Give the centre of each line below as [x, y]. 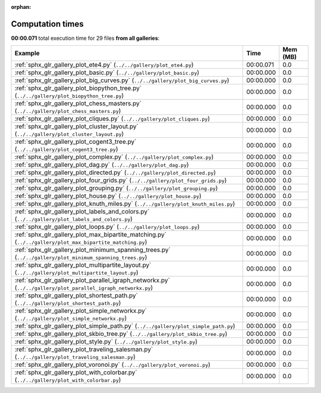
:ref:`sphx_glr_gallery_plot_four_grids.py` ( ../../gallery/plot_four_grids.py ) [121, 180]
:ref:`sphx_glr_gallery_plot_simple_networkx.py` [81, 311]
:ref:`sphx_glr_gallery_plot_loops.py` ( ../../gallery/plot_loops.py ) [107, 227]
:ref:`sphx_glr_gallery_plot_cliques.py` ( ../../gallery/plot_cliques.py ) [112, 119]
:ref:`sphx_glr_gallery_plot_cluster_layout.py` [77, 127]
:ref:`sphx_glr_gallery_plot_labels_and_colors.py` [82, 212]
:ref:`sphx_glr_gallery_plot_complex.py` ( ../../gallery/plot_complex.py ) [114, 157]
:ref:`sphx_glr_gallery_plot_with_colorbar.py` [76, 373]
